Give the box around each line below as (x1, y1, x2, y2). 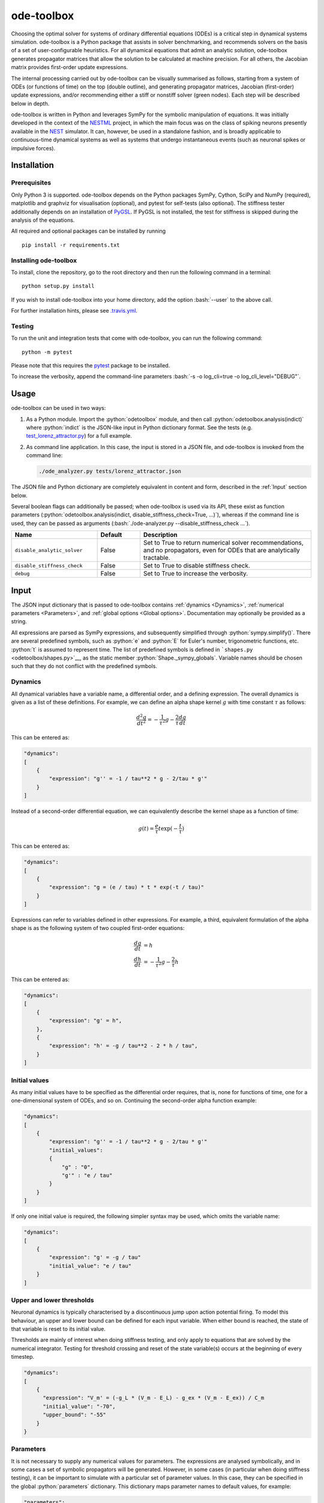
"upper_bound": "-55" (43, 1412, 106, 1418)
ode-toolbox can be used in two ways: (11, 405, 106, 412)
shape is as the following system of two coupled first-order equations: (11, 925, 185, 932)
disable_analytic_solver (14, 547, 83, 553)
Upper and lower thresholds (11, 1296, 94, 1304)
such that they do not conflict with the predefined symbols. (11, 663, 157, 670)
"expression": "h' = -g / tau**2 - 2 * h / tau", (49, 1042, 198, 1049)
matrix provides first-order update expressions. (11, 64, 128, 71)
